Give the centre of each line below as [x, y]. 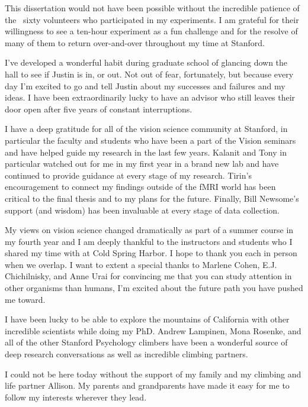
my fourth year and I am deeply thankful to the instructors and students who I [149, 241]
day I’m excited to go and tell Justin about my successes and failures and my [145, 85]
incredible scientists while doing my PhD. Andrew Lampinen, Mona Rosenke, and [153, 330]
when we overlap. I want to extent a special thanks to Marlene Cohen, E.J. [141, 264]
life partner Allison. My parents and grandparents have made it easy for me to [147, 385]
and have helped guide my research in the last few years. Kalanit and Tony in [146, 152]
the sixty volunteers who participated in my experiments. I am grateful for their [152, 19]
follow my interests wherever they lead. [76, 397]
